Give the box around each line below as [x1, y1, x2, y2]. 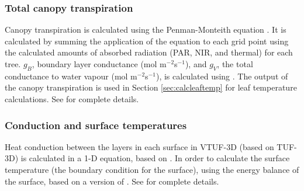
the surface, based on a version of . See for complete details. [5, 175, 219, 187]
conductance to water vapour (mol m [5, 70, 137, 82]
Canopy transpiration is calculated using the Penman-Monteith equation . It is [5, 23, 286, 36]
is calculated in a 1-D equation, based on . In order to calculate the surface [20, 152, 290, 164]
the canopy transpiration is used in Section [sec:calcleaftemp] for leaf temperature [5, 81, 297, 93]
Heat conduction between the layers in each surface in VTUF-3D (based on [5, 140, 274, 152]
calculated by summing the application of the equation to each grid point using [5, 34, 289, 47]
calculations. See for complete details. [5, 92, 139, 105]
